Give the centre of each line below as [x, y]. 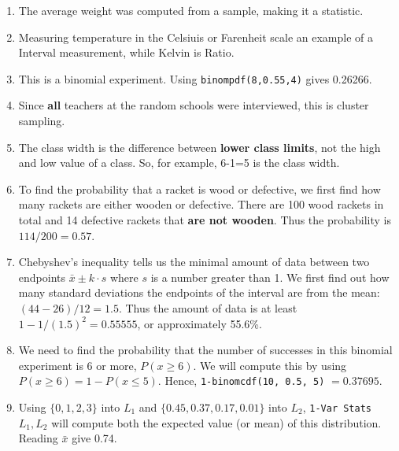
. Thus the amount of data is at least [208, 307]
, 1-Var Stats [337, 407]
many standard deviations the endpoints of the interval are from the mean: [199, 292]
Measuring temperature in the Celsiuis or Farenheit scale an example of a [196, 37]
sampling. [42, 121]
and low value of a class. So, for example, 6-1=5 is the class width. [179, 163]
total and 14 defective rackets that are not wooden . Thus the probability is [205, 220]
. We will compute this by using [270, 365]
